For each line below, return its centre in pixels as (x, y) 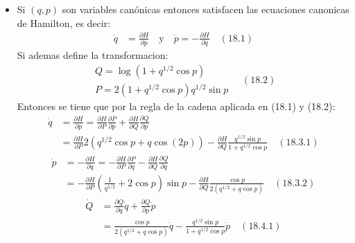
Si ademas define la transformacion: (93, 55)
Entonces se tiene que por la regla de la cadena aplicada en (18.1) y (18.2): (176, 106)
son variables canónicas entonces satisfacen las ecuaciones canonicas (206, 9)
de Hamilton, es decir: (64, 22)
